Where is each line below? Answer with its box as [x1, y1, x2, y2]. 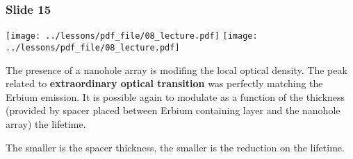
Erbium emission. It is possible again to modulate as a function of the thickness [6, 89, 345, 104]
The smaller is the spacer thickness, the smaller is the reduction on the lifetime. [6, 140, 345, 154]
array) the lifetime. [6, 116, 86, 131]
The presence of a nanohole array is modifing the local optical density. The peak [6, 62, 347, 77]
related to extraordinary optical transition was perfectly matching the [6, 76, 323, 91]
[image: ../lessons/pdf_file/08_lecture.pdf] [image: [6, 31, 258, 41]
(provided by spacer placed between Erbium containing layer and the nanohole [6, 103, 340, 118]
